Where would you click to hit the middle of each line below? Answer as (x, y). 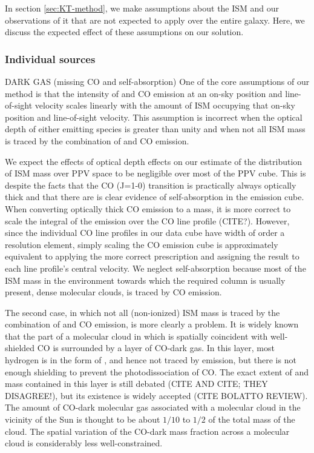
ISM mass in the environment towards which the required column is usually (145, 280)
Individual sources (50, 59)
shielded (20, 348)
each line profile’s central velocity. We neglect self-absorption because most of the (155, 268)
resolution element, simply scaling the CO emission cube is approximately (142, 244)
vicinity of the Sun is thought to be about (83, 419)
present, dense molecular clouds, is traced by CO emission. (113, 292)
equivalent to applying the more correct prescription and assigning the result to (152, 256)
